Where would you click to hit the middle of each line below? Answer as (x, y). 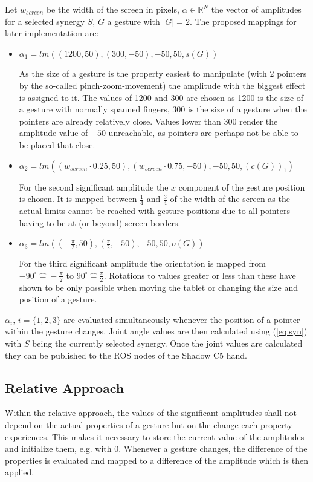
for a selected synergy (45, 21)
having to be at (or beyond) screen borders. (100, 222)
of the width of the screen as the (230, 199)
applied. (20, 472)
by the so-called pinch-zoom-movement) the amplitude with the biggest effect (162, 85)
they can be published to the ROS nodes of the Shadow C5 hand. (126, 355)
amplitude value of (53, 133)
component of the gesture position (242, 187)
